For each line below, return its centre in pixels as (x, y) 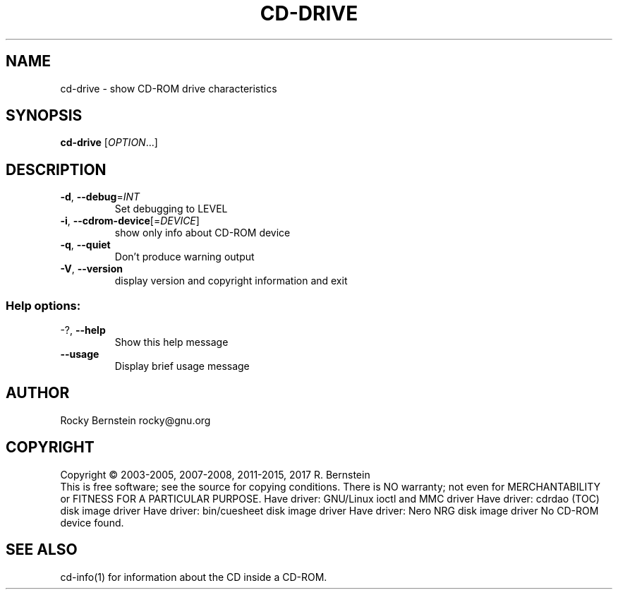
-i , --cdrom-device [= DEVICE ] (130, 221)
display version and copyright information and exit (231, 281)
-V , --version (91, 269)
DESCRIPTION (56, 169)
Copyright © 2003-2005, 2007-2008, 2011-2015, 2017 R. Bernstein (215, 474)
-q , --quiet (85, 245)
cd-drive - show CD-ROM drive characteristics (169, 88)
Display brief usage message (182, 366)
